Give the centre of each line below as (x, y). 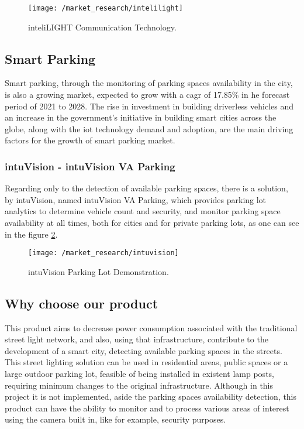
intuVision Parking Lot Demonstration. (99, 271)
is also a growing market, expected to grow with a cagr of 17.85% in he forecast (147, 95)
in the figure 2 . (31, 234)
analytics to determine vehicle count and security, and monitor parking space (143, 211)
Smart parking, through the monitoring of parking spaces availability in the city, (149, 83)
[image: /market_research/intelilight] (106, 8)
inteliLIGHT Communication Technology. (102, 27)
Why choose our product (82, 303)
